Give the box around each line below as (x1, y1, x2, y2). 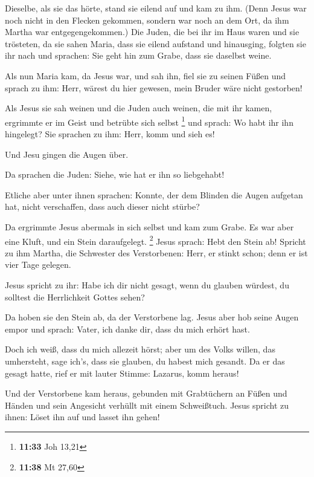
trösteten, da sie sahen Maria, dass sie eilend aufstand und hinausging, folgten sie (5, 37, 306, 50)
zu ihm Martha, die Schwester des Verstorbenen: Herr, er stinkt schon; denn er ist (5, 246, 308, 259)
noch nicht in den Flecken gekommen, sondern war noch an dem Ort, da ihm (5, 13, 289, 26)
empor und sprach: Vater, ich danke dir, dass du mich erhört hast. (5, 322, 250, 335)
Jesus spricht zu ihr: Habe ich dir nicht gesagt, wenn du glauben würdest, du (5, 279, 289, 291)
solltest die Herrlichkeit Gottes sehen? (5, 290, 145, 303)
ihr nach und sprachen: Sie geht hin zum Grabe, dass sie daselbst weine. (5, 49, 272, 62)
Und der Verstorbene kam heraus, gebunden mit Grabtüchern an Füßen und (5, 387, 287, 400)
